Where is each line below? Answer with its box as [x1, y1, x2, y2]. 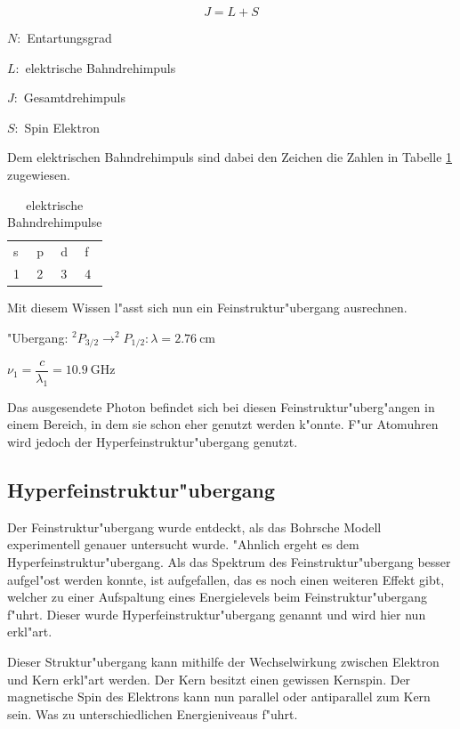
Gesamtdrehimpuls [23, 88, 125, 107]
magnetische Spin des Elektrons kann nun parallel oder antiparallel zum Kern [7, 687, 431, 706]
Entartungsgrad [27, 28, 112, 46]
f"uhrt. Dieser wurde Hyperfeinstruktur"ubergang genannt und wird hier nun [7, 604, 426, 623]
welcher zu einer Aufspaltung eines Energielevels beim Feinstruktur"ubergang [7, 587, 428, 606]
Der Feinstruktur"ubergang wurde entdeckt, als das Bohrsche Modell [7, 517, 382, 536]
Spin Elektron [24, 117, 101, 136]
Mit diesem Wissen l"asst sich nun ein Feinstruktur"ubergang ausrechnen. [7, 297, 408, 316]
